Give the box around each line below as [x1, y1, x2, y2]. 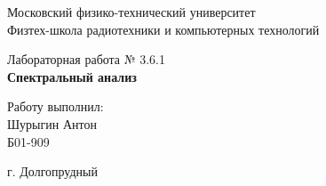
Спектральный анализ [7, 67, 137, 85]
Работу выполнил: [7, 97, 104, 116]
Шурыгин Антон [7, 114, 97, 133]
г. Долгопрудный [7, 162, 98, 181]
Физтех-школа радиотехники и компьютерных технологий [7, 20, 320, 38]
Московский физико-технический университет [7, 3, 256, 20]
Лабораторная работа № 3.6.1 [7, 50, 166, 69]
